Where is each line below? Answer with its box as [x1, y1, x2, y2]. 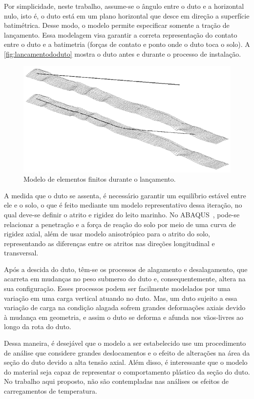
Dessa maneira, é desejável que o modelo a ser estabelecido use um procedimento [4, 338, 246, 348]
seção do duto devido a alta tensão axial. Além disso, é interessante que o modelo [4, 357, 248, 367]
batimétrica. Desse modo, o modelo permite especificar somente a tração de [4, 20, 230, 30]
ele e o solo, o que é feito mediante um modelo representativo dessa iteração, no [4, 200, 242, 210]
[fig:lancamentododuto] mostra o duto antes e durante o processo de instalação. [4, 48, 241, 59]
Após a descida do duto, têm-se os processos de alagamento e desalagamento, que [4, 264, 248, 274]
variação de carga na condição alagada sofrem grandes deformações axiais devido [4, 302, 246, 313]
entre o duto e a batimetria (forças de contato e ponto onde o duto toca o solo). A [4, 39, 250, 49]
